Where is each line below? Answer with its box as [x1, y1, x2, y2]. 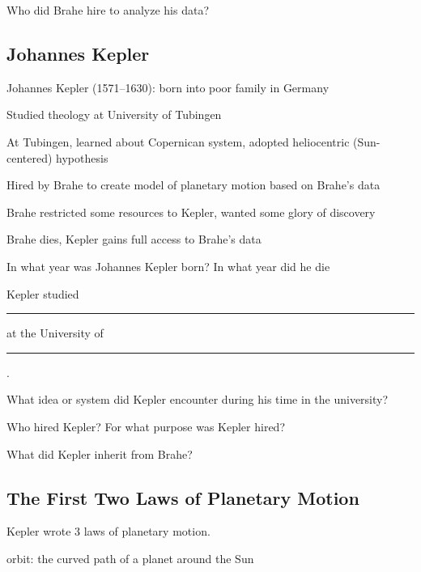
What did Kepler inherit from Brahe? [6, 445, 193, 462]
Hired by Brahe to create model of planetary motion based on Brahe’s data [6, 176, 381, 193]
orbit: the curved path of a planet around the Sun [6, 549, 254, 566]
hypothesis [56, 149, 108, 166]
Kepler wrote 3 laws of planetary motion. [6, 523, 210, 540]
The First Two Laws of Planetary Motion [6, 485, 359, 510]
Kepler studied [6, 285, 79, 302]
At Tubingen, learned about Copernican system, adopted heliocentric [6, 133, 350, 150]
